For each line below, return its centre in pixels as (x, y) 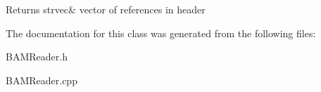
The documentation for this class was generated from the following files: (161, 33)
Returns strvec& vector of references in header (106, 9)
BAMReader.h (37, 57)
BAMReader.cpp (42, 80)
